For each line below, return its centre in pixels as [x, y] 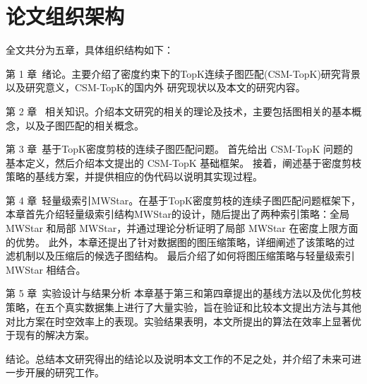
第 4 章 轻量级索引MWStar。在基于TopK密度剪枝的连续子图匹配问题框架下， [183, 200]
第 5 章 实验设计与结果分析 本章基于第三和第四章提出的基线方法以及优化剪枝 [183, 293]
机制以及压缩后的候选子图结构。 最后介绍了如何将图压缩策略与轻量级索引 [185, 256]
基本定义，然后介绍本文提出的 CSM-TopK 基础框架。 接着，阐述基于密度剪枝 [183, 162]
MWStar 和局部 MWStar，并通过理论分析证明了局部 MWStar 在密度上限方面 [182, 228]
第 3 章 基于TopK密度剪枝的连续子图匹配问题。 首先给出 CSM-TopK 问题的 [179, 149]
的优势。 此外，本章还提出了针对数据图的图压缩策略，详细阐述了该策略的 [175, 242]
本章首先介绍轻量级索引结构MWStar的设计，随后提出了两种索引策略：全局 [178, 214]
